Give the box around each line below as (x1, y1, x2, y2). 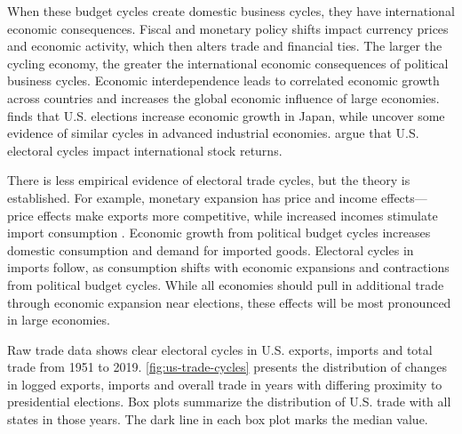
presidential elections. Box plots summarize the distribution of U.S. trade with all (7, 392, 451, 411)
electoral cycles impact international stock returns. (7, 141, 283, 159)
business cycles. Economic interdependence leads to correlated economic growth (7, 71, 440, 90)
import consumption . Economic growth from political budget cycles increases (7, 223, 431, 242)
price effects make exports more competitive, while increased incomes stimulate (7, 205, 438, 224)
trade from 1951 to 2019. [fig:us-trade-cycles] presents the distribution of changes (7, 358, 447, 376)
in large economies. (7, 310, 110, 329)
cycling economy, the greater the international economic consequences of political (7, 53, 449, 72)
